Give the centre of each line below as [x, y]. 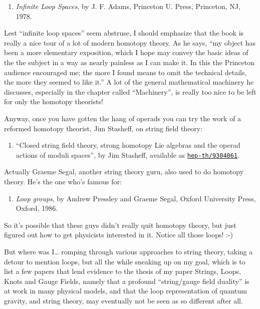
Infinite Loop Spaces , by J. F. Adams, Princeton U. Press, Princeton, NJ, [128, 6]
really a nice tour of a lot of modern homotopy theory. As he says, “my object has [130, 42]
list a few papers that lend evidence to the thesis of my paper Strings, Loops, [122, 271]
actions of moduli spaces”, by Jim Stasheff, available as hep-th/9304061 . [127, 154]
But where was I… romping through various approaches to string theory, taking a [128, 251]
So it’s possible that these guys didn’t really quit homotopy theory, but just [120, 225]
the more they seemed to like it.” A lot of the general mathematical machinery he [129, 82]
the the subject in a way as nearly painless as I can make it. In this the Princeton [129, 62]
